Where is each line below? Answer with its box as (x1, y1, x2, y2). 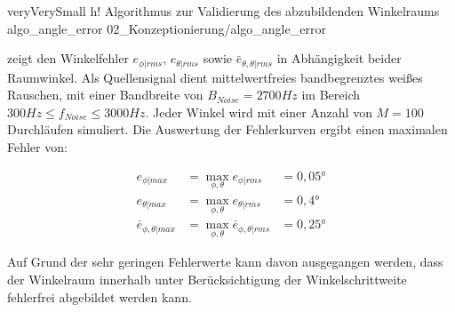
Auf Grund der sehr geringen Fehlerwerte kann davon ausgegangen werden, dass (7, 252, 443, 271)
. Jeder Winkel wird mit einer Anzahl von (145, 102, 372, 121)
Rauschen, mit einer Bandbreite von (7, 85, 204, 104)
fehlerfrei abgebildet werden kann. (7, 287, 192, 306)
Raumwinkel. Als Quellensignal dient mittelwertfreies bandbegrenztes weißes (7, 68, 423, 86)
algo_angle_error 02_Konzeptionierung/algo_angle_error (7, 19, 326, 37)
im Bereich (301, 85, 360, 104)
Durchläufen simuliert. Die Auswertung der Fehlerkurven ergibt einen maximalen (7, 120, 448, 139)
